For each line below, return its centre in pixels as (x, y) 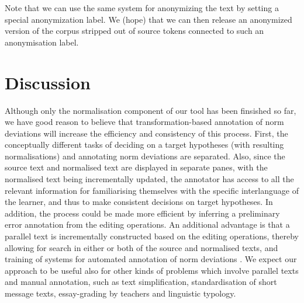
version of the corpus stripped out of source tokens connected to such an (134, 31)
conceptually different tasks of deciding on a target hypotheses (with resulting (144, 144)
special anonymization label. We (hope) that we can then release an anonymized (148, 19)
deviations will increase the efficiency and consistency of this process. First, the (146, 133)
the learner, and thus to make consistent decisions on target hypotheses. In (139, 202)
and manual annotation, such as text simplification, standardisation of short (141, 282)
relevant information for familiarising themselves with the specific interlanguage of (152, 190)
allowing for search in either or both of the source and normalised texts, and (141, 247)
